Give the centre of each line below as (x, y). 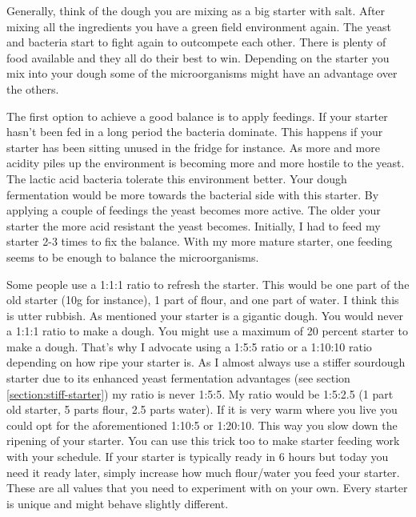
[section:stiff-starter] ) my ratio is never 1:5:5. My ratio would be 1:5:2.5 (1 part (200, 393)
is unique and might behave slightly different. (118, 503)
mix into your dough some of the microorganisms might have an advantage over (202, 73)
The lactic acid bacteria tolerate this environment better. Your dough (177, 178)
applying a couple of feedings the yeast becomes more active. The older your (194, 210)
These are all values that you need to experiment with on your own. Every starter (207, 488)
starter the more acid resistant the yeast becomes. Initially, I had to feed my (194, 225)
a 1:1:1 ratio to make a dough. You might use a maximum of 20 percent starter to (207, 331)
